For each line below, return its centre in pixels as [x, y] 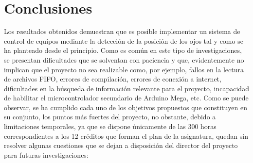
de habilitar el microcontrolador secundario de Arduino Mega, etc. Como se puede [126, 98]
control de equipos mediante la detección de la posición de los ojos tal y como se [124, 41]
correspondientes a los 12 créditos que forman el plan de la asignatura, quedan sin [126, 136]
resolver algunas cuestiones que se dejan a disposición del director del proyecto [121, 145]
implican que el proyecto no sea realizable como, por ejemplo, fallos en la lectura [124, 69]
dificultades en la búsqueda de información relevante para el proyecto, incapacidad [126, 88]
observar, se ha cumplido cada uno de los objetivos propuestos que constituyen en [126, 107]
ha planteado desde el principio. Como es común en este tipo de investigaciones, [123, 50]
